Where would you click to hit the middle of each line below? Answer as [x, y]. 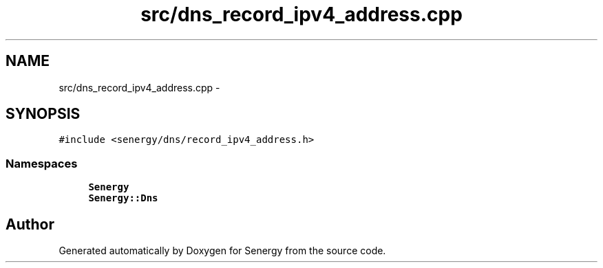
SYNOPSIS [43, 114]
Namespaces [42, 163]
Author [30, 224]
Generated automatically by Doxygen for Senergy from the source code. [222, 251]
